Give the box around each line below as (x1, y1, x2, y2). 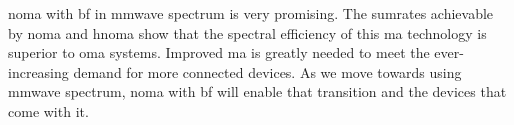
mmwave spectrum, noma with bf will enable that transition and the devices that (8, 81, 507, 102)
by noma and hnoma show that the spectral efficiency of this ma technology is (8, 22, 487, 43)
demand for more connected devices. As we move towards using (73, 61, 462, 82)
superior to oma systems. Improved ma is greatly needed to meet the (8, 42, 430, 63)
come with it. (8, 100, 89, 121)
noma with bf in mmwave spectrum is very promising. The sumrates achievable (8, 3, 494, 23)
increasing (8, 61, 69, 82)
